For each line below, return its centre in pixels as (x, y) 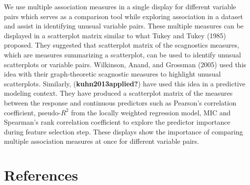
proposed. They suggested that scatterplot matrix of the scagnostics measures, (122, 45)
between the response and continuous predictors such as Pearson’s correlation (120, 102)
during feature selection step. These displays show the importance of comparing (124, 131)
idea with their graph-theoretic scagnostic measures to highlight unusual (112, 74)
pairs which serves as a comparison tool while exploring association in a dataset (124, 16)
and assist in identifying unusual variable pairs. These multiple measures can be (124, 26)
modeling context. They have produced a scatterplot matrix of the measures (118, 93)
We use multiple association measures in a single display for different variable (120, 6)
